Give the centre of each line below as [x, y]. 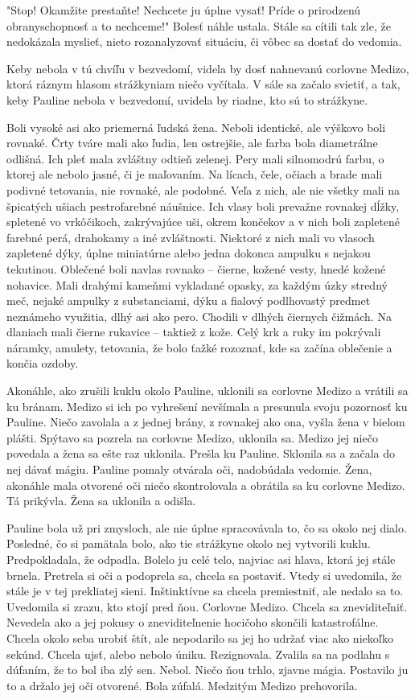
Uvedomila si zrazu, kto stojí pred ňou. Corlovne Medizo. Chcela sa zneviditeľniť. [207, 606]
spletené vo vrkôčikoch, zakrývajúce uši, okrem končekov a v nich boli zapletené [203, 222]
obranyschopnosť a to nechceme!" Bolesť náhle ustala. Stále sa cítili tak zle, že [199, 25]
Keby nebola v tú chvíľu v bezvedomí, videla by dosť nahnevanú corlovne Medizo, [208, 68]
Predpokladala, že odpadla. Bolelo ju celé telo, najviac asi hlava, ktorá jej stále [201, 559]
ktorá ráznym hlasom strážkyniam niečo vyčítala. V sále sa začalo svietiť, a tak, [203, 84]
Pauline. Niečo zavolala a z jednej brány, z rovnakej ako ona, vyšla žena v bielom [206, 422]
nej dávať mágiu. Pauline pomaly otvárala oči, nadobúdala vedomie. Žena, [189, 469]
